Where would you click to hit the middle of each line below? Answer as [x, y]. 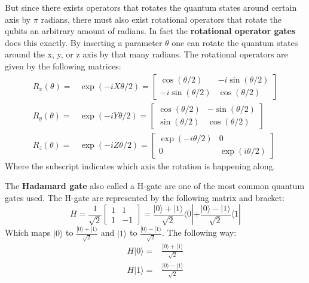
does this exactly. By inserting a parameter [84, 42]
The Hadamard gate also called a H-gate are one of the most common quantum [155, 186]
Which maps [28, 232]
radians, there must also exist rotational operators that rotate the [161, 19]
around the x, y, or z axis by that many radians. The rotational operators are [146, 54]
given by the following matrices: [63, 66]
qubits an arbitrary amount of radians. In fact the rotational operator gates [150, 31]
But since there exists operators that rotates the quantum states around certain [151, 7]
